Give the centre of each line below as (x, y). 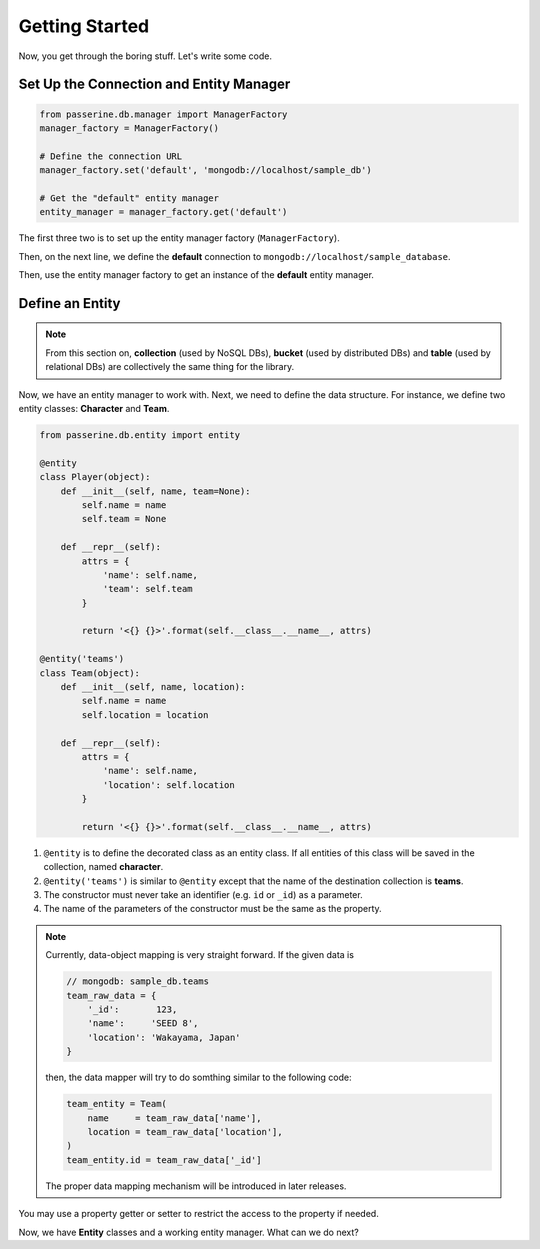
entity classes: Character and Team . (94, 409)
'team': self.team (148, 589)
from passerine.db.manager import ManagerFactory (163, 114)
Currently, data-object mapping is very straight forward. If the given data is (200, 955)
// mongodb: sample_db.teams (138, 981)
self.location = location (145, 714)
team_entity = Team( (116, 1104)
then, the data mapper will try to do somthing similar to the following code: (198, 1077)
